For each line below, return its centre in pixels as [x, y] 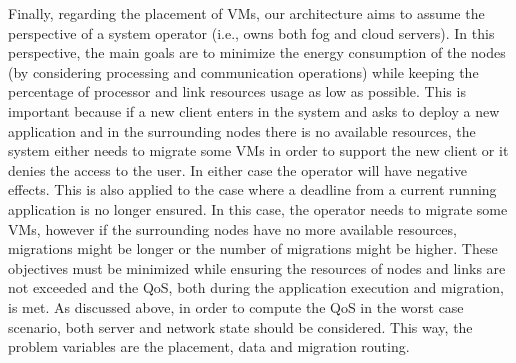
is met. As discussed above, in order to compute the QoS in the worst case [236, 306]
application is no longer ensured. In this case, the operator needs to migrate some [258, 208]
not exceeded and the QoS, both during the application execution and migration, [256, 287]
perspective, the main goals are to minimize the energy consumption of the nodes [257, 52]
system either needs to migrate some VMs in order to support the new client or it [258, 150]
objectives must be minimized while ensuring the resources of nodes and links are [257, 267]
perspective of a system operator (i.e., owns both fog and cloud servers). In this [251, 32]
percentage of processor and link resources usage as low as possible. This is [237, 91]
